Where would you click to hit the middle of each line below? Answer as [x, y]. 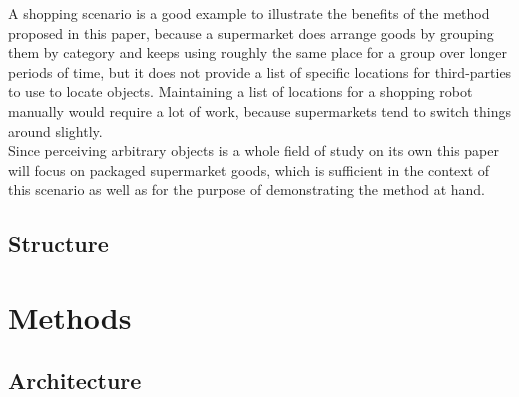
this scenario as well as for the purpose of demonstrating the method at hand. [247, 189]
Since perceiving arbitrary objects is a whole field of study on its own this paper [253, 150]
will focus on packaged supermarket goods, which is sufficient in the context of [249, 169]
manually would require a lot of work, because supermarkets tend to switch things [260, 110]
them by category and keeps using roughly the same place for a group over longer [257, 52]
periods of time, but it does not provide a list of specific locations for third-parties [260, 71]
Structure [58, 243]
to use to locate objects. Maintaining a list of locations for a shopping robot [240, 91]
